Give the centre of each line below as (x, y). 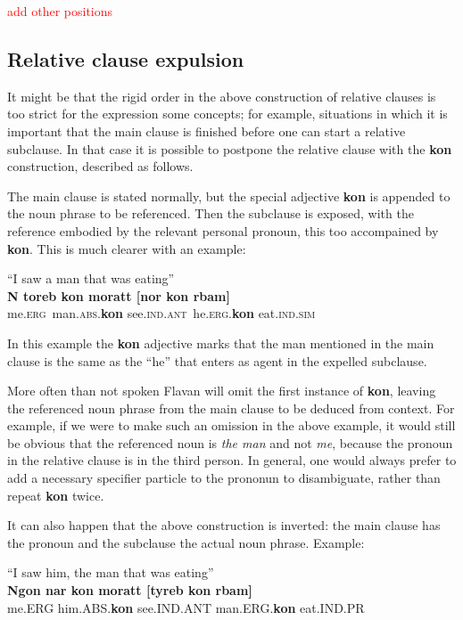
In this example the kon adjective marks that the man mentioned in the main (221, 343)
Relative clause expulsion (126, 58)
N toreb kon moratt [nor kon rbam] (119, 295)
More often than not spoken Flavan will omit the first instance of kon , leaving (222, 391)
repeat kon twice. (56, 495)
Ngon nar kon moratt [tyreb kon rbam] (130, 590)
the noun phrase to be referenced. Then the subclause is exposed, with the (211, 213)
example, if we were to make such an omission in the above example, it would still (231, 425)
